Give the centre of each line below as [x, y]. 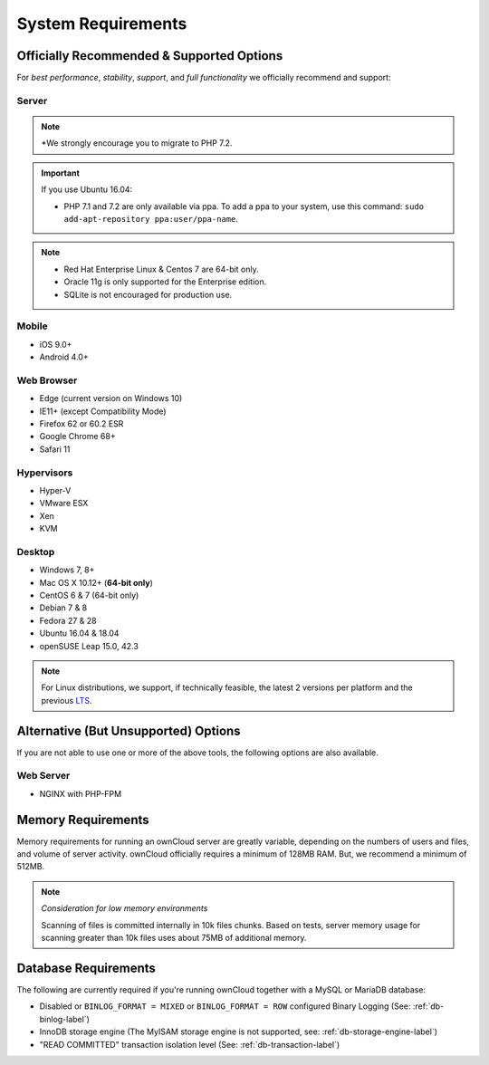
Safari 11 [55, 449]
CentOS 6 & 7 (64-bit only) [89, 595]
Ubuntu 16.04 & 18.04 [79, 633]
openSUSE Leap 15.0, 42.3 [89, 646]
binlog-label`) [65, 1019]
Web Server [43, 776]
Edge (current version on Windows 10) [111, 398]
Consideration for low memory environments [125, 908]
